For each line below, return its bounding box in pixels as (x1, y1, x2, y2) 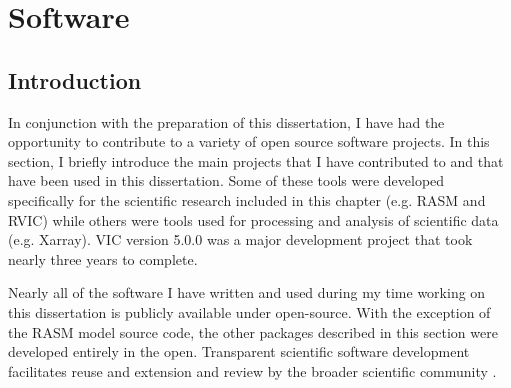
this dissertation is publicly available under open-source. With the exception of (8, 301, 491, 322)
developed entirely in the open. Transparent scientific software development (8, 341, 470, 362)
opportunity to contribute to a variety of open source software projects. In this (8, 131, 490, 152)
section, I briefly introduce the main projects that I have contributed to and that (8, 150, 504, 171)
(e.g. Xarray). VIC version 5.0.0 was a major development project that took (8, 229, 473, 250)
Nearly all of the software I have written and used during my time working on (8, 282, 486, 303)
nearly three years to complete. (8, 248, 198, 269)
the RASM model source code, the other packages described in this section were (8, 321, 498, 342)
